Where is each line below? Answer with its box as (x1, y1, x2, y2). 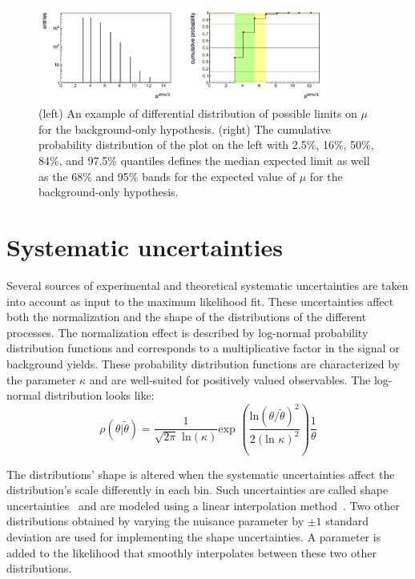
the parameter (6, 371, 76, 388)
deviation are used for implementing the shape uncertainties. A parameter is (6, 529, 381, 545)
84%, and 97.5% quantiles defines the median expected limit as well (38, 152, 370, 169)
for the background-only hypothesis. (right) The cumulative (38, 120, 331, 137)
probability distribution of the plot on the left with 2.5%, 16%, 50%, (38, 136, 374, 153)
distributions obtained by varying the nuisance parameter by (6, 513, 304, 529)
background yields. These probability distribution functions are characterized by (6, 355, 400, 372)
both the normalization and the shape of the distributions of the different (6, 308, 367, 325)
